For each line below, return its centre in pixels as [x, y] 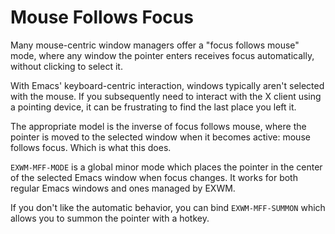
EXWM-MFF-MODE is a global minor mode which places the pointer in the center [166, 167]
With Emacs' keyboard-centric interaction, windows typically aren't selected [167, 85]
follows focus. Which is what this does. [91, 147]
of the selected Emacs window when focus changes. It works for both [154, 177]
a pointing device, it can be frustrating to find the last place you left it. [153, 107]
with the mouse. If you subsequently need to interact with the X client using [166, 96]
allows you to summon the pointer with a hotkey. [110, 218]
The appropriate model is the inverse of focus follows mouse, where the [158, 126]
